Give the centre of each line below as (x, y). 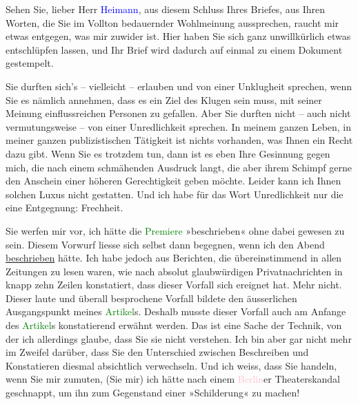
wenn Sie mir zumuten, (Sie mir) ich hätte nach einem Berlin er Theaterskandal (173, 379)
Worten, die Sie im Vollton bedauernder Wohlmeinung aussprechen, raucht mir (172, 22)
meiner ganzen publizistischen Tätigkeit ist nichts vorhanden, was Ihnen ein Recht (179, 140)
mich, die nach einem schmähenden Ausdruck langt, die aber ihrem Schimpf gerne (179, 167)
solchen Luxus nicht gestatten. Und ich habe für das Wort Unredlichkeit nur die (175, 194)
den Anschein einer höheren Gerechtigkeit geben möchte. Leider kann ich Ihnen (173, 181)
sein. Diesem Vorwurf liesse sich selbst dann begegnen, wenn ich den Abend (165, 244)
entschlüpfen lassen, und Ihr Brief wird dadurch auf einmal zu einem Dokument (174, 49)
